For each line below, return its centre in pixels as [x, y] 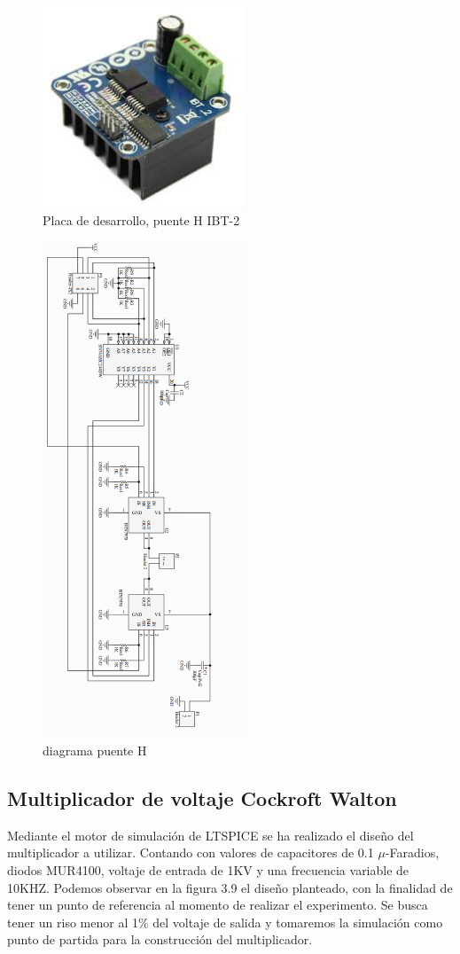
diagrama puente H [95, 751]
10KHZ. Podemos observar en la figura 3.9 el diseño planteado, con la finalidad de [230, 887]
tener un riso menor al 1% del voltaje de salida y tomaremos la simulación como [225, 922]
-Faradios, [412, 852]
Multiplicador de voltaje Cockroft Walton [202, 798]
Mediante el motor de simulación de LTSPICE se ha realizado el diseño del [211, 835]
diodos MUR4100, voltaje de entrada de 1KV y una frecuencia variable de [208, 870]
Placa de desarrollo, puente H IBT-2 [141, 220]
